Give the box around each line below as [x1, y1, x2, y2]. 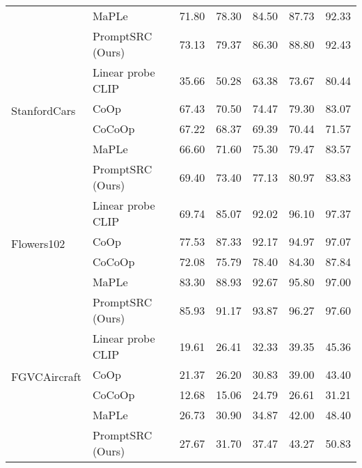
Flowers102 [11, 235, 65, 251]
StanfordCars [11, 102, 76, 118]
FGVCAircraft [11, 368, 81, 384]
